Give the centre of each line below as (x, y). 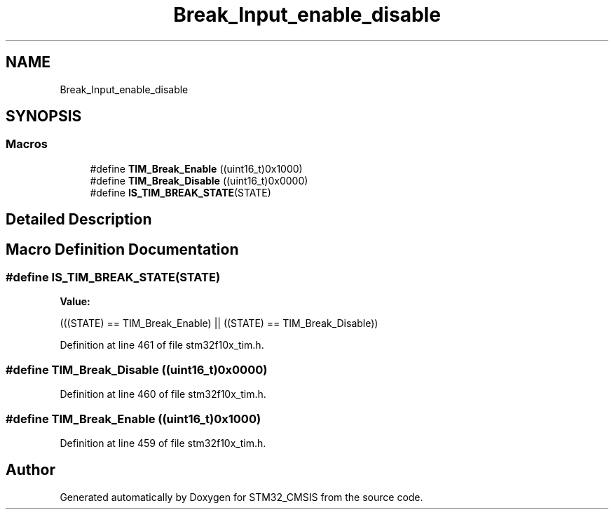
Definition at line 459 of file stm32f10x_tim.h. (163, 443)
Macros (27, 144)
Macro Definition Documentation (122, 249)
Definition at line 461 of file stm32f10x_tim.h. (162, 345)
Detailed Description (79, 220)
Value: (75, 302)
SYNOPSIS (44, 116)
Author (30, 470)
